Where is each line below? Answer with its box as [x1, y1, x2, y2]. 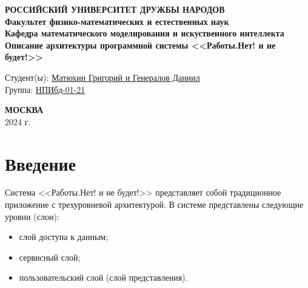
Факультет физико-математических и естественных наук [5, 15, 229, 27]
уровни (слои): [5, 210, 59, 222]
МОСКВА [5, 103, 44, 116]
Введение [5, 151, 76, 176]
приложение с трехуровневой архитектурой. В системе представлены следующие [5, 198, 304, 211]
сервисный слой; [19, 250, 81, 263]
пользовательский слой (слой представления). [19, 271, 188, 284]
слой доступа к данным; [19, 230, 109, 243]
